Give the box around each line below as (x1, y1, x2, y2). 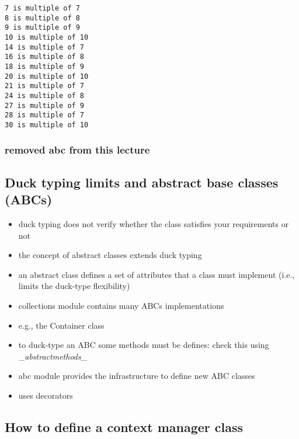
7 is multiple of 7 (5, 4, 80, 12)
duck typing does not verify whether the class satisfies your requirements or (18, 217, 289, 229)
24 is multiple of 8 (5, 91, 85, 100)
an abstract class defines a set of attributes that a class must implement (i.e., (18, 268, 295, 280)
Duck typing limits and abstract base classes (5, 173, 279, 191)
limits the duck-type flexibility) (18, 280, 130, 292)
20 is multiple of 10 (5, 72, 89, 81)
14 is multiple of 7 (5, 43, 85, 51)
